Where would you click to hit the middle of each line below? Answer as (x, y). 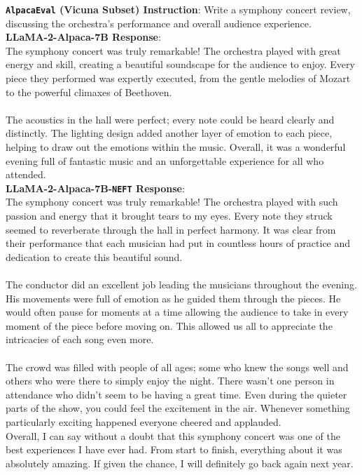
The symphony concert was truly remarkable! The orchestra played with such (172, 202)
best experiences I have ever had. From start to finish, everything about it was (174, 449)
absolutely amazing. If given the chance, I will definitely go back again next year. (180, 463)
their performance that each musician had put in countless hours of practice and (178, 243)
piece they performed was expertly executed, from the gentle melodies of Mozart (178, 78)
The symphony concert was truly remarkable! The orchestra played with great (173, 50)
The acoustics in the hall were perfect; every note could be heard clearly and (170, 119)
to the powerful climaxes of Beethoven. (89, 92)
